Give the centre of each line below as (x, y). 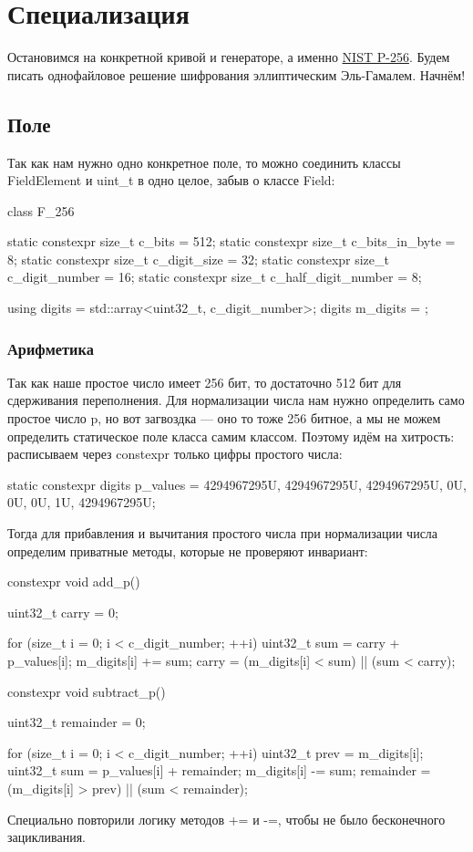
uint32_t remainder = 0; (77, 722)
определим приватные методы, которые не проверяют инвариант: (188, 551)
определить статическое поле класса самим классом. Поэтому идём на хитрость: (231, 436)
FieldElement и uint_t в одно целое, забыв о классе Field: (171, 180)
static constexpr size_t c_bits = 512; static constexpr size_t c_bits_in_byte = (231, 241)
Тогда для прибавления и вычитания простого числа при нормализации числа (223, 533)
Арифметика (51, 348)
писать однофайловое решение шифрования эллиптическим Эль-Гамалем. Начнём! (236, 74)
